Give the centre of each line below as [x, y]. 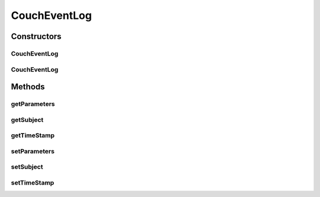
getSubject [27, 120]
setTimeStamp [33, 182]
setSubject [27, 167]
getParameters [33, 104]
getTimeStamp [33, 135]
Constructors [36, 36]
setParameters [33, 151]
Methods [28, 87]
